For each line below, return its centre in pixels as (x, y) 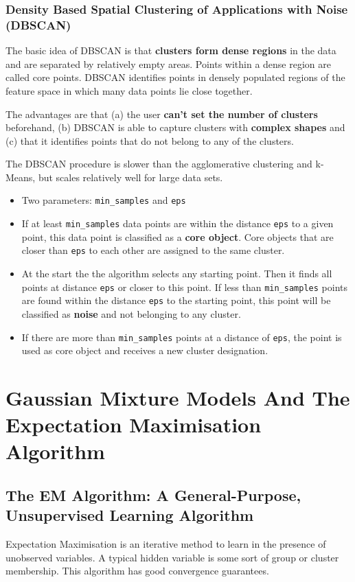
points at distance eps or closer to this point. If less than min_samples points (184, 287)
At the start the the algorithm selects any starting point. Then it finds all (177, 273)
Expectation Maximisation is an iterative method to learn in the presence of (166, 544)
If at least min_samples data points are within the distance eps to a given (177, 223)
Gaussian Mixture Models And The (178, 397)
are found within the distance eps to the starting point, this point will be (176, 300)
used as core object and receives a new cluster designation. (145, 350)
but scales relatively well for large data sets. (130, 177)
